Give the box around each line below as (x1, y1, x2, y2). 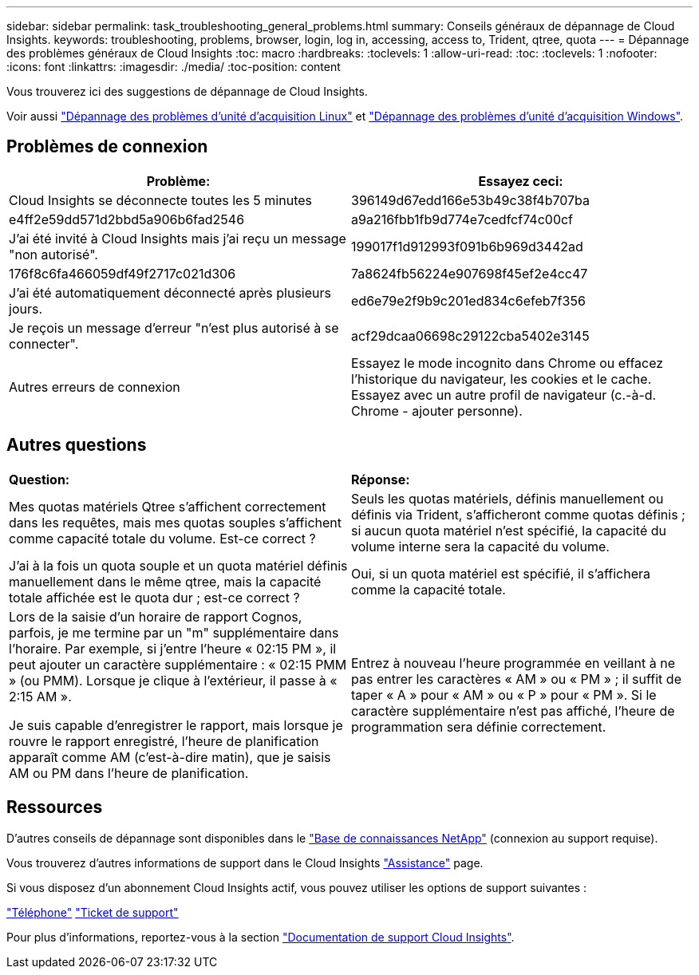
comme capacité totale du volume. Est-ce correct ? (9, 530, 316, 547)
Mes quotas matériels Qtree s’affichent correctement (9, 498, 326, 515)
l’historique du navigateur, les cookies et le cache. (351, 370, 652, 387)
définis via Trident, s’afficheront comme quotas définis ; (351, 506, 685, 523)
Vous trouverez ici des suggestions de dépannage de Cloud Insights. (6, 85, 368, 98)
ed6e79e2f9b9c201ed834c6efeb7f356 (351, 292, 586, 309)
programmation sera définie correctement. (351, 718, 606, 735)
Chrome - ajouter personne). (351, 402, 523, 419)
